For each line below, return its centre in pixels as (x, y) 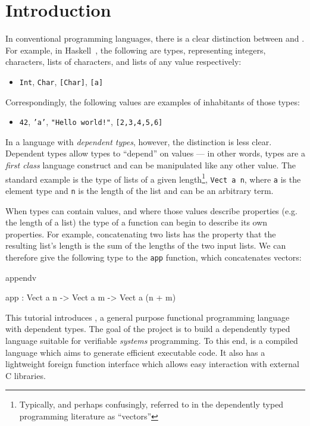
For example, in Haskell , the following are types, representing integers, (136, 50)
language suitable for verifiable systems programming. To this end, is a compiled (152, 340)
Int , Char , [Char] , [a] (61, 81)
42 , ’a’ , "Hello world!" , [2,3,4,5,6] (91, 122)
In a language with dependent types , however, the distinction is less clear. (139, 141)
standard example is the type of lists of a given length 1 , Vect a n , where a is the (153, 178)
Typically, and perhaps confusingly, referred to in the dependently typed (151, 404)
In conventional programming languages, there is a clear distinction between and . (155, 38)
